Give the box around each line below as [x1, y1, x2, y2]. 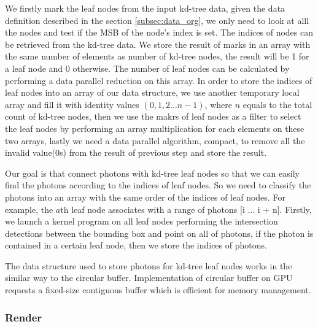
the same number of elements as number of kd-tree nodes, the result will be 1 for [5, 50, 309, 63]
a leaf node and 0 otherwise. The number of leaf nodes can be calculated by [5, 61, 290, 74]
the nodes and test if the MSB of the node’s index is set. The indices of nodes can [5, 26, 313, 39]
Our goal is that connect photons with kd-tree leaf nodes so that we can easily [5, 166, 300, 179]
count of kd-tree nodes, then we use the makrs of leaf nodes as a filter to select [5, 110, 301, 123]
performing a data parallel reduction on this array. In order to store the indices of [5, 74, 312, 87]
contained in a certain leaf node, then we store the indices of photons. [5, 239, 267, 252]
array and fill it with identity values [5, 98, 139, 110]
